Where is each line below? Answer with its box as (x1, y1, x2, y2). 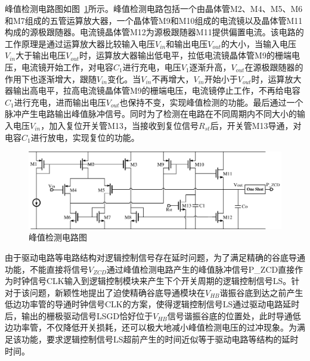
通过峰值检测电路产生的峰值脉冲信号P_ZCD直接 (106, 263, 295, 275)
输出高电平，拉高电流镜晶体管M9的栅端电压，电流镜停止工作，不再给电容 (13, 84, 300, 97)
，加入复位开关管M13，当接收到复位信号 (41, 119, 199, 131)
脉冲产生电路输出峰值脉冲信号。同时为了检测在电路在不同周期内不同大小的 (5, 107, 297, 120)
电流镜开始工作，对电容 (21, 60, 113, 73)
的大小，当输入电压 (221, 37, 297, 50)
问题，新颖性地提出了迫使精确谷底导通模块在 (29, 286, 205, 298)
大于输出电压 (15, 49, 66, 61)
